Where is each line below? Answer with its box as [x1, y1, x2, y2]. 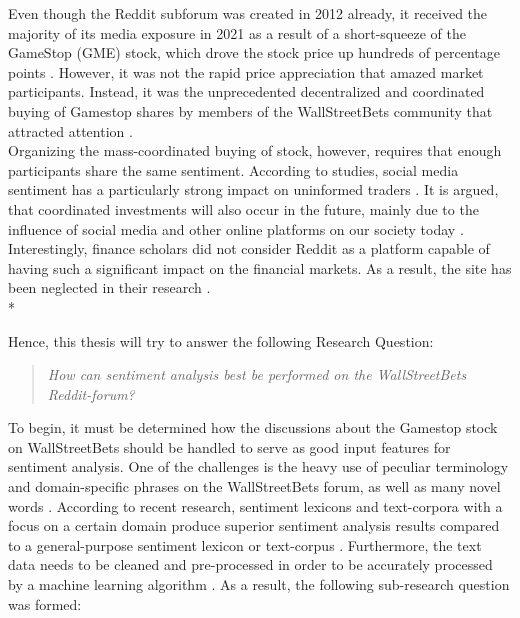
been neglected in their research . [8, 277, 211, 298]
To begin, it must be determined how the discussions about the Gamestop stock [8, 417, 498, 438]
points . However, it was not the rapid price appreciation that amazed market [8, 61, 484, 82]
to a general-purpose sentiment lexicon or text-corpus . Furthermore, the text [8, 534, 482, 555]
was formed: [8, 593, 82, 614]
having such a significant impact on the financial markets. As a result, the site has [8, 257, 512, 278]
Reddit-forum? [47, 383, 135, 404]
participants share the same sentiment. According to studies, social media [8, 159, 459, 180]
